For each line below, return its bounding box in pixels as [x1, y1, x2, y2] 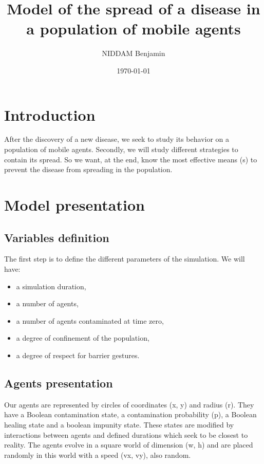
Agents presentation [4, 375, 113, 391]
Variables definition [4, 229, 109, 245]
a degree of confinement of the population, [16, 332, 149, 343]
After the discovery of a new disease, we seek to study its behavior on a [4, 134, 230, 144]
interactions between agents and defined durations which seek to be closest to [4, 429, 248, 440]
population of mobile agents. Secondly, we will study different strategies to [4, 144, 238, 155]
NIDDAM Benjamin [102, 48, 165, 59]
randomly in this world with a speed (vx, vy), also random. [4, 449, 191, 460]
